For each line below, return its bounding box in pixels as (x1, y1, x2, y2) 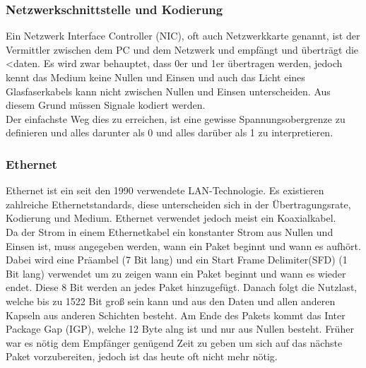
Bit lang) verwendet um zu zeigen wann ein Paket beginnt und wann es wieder (6, 266, 346, 280)
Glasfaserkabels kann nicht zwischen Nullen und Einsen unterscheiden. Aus (6, 83, 331, 98)
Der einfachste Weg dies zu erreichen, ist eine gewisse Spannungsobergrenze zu (6, 111, 346, 126)
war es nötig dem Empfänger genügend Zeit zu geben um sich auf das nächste (6, 335, 343, 350)
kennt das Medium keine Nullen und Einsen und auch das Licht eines (6, 70, 305, 84)
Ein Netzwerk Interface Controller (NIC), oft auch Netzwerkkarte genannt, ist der (6, 28, 360, 43)
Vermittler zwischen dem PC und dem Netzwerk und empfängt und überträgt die (6, 42, 359, 57)
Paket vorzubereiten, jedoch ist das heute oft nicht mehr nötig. (6, 349, 278, 364)
